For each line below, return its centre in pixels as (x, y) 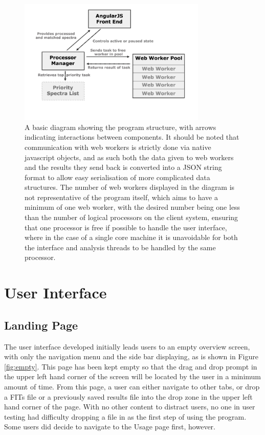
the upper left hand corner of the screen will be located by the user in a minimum (133, 376)
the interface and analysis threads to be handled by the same (120, 247)
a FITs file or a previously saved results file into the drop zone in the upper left (128, 396)
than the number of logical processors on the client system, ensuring (131, 217)
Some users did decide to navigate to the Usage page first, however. (110, 427)
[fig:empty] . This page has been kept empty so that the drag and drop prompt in (131, 366)
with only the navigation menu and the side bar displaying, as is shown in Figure (131, 356)
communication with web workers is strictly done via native (118, 147)
